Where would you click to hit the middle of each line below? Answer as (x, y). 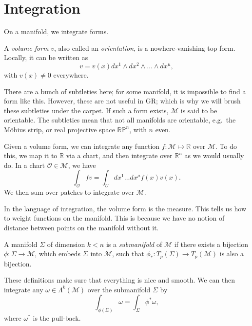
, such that (128, 254)
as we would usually (214, 155)
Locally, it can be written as (46, 57)
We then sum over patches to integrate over (69, 192)
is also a (232, 254)
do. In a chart (25, 165)
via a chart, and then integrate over (119, 155)
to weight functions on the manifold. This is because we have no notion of (114, 218)
